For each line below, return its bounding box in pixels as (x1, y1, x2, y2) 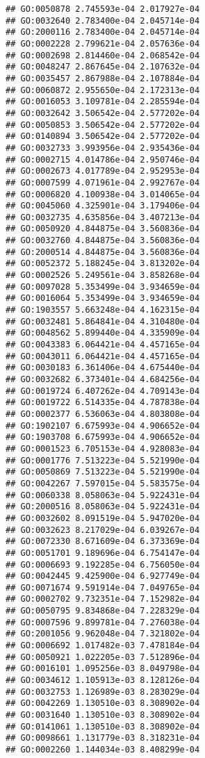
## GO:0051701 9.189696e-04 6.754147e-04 (6, 547, 200, 558)
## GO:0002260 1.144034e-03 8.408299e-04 (6, 745, 200, 755)
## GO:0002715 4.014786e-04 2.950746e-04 (6, 154, 200, 165)
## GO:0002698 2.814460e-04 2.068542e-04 (6, 50, 200, 60)
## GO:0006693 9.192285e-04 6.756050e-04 (6, 559, 200, 570)
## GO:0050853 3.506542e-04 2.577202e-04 (6, 120, 200, 130)
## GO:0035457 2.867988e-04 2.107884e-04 (6, 73, 200, 83)
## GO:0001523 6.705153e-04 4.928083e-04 (6, 443, 200, 454)
